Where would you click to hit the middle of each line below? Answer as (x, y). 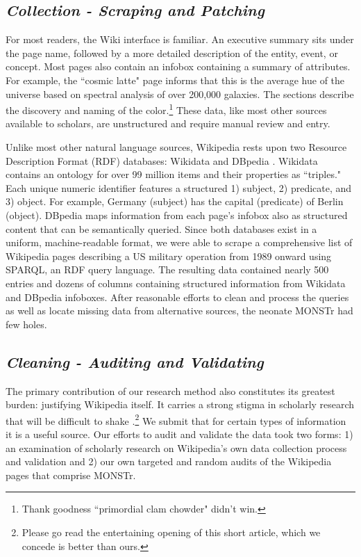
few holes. (26, 324)
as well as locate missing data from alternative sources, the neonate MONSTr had (179, 310)
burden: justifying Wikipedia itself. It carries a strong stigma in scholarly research (180, 404)
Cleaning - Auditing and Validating (135, 361)
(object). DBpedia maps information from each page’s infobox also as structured (177, 215)
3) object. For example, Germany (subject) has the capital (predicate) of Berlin (175, 201)
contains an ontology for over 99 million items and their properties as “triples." (174, 174)
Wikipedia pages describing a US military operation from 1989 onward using (169, 256)
